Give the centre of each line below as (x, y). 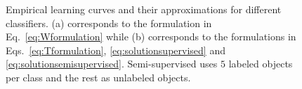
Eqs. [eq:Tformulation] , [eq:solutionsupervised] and (116, 50)
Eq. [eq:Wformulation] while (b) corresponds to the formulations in (151, 37)
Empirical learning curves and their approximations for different (144, 9)
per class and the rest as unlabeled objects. (98, 77)
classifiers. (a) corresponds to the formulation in (109, 23)
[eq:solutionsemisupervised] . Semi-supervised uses (112, 64)
